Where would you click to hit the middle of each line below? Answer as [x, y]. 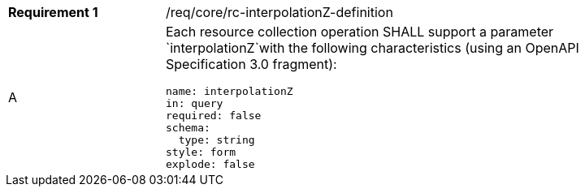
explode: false [210, 164]
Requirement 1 [53, 12]
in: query [195, 103]
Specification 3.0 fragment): [251, 64]
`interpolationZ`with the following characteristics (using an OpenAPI [373, 48]
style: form [201, 152]
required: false [214, 116]
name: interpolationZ [230, 91]
